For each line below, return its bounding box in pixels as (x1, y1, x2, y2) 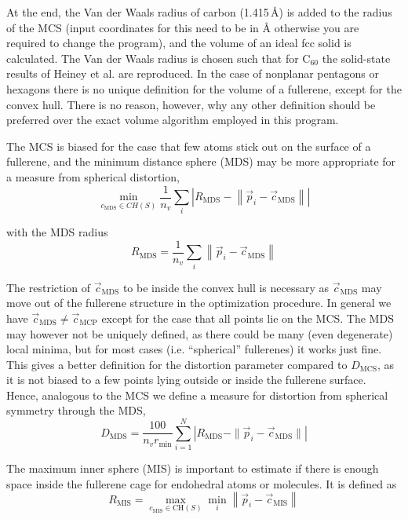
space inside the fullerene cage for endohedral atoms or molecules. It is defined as (6, 475, 397, 492)
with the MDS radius (6, 224, 108, 240)
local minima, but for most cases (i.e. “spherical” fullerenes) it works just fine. (6, 341, 382, 357)
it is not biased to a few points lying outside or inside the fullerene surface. (6, 371, 366, 388)
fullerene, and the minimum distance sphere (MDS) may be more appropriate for (6, 153, 396, 170)
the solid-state (322, 49, 391, 66)
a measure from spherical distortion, (6, 168, 180, 185)
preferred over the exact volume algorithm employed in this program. (6, 111, 339, 128)
